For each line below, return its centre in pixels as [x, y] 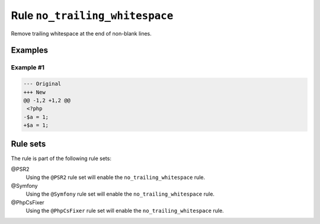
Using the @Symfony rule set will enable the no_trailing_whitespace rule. [120, 194]
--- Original [42, 84]
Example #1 [28, 68]
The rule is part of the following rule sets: [61, 158]
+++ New [34, 92]
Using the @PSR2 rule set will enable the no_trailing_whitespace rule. [116, 177]
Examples [30, 50]
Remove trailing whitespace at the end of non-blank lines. [81, 33]
